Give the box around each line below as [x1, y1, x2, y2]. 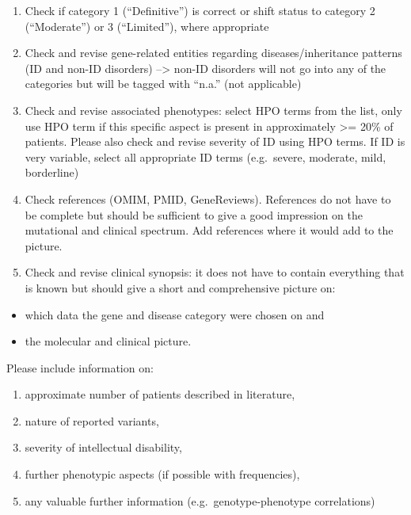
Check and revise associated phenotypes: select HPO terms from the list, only [25, 101, 402, 118]
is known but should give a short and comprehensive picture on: [25, 279, 336, 296]
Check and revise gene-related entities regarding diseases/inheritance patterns [25, 44, 402, 61]
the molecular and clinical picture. [25, 333, 192, 349]
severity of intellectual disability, [25, 439, 182, 456]
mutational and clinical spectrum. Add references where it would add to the [25, 222, 394, 238]
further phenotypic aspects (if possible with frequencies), [25, 466, 300, 483]
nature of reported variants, [25, 412, 159, 429]
